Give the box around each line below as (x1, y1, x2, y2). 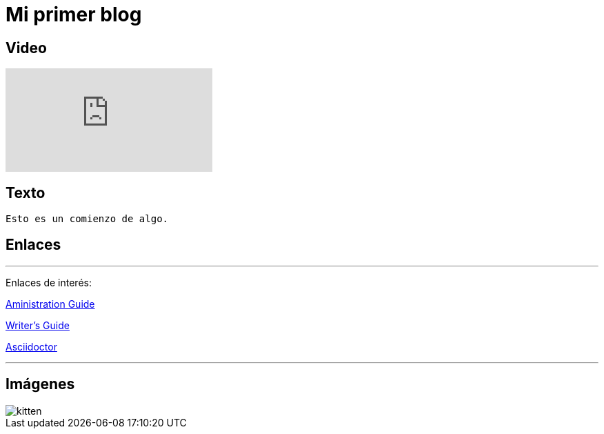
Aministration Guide (6, 297, 95, 310)
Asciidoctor (6, 340, 57, 353)
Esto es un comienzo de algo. (6, 213, 169, 225)
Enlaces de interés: (6, 276, 92, 288)
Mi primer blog (6, 3, 142, 26)
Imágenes (6, 375, 75, 393)
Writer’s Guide (6, 319, 70, 331)
